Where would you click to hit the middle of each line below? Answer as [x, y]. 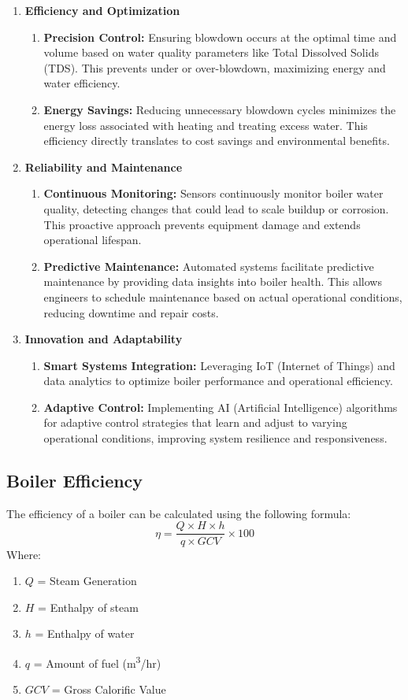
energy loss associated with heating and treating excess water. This [206, 125]
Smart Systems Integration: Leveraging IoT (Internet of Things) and [219, 365]
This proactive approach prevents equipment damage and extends [202, 224]
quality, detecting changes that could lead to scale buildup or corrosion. [216, 208]
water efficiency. [82, 83]
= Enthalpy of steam [88, 607]
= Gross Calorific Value [109, 689]
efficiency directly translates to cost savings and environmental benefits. [217, 141]
